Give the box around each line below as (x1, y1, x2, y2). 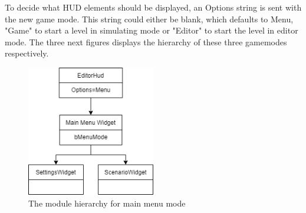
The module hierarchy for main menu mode (28, 197, 186, 209)
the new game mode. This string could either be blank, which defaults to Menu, (5, 12, 294, 25)
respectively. (5, 47, 49, 59)
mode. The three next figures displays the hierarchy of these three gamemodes (5, 35, 287, 48)
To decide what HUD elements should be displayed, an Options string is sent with (5, 1, 302, 13)
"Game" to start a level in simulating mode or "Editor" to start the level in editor (5, 24, 298, 36)
